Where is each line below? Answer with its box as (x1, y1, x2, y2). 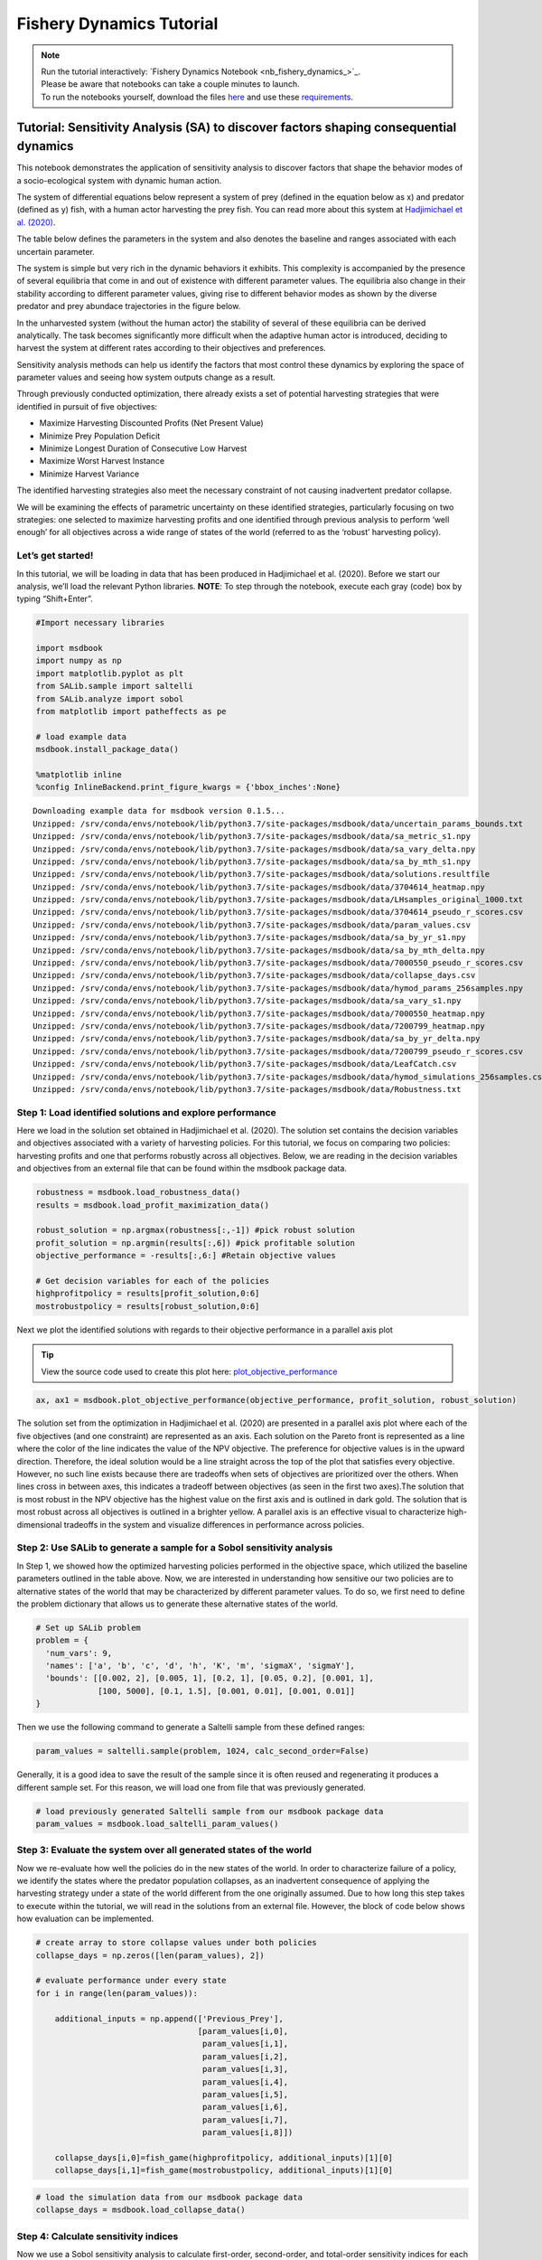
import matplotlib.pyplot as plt (35, 668, 184, 678)
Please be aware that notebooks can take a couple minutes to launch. (41, 79, 300, 89)
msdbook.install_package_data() (35, 744, 180, 755)
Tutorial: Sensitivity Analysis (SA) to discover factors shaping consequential (16, 119, 457, 135)
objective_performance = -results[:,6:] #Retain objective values (35, 1250, 336, 1261)
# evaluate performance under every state (35, 1975, 227, 1986)
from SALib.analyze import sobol (35, 693, 184, 704)
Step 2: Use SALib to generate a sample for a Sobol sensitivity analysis (16, 1541, 333, 1554)
